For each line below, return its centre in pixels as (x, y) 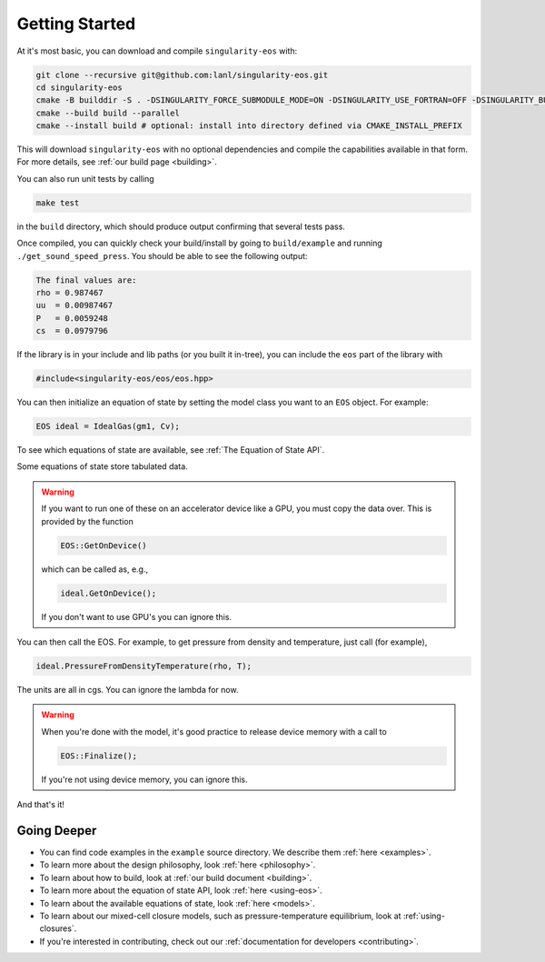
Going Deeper (57, 831)
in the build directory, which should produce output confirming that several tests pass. (181, 226)
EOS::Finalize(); (99, 756)
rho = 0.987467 (69, 292)
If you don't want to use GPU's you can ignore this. (136, 616)
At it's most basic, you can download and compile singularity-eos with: (157, 51)
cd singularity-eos (79, 87)
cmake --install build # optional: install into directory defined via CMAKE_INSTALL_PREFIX (249, 126)
